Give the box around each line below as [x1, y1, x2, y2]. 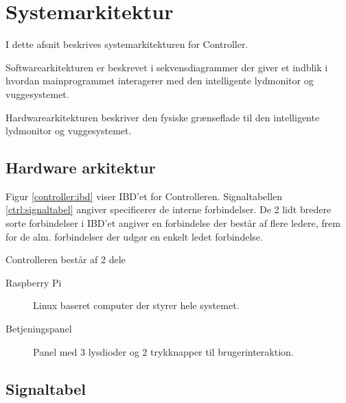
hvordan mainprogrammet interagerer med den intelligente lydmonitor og [5, 73, 314, 88]
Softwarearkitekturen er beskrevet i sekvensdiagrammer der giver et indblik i [5, 60, 328, 74]
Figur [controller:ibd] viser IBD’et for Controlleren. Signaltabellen [5, 188, 283, 203]
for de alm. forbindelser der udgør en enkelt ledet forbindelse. [5, 229, 263, 243]
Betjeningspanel [5, 321, 72, 336]
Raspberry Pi [5, 275, 62, 289]
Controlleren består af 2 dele [5, 252, 126, 267]
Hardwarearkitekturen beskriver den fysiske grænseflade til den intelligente [5, 110, 320, 124]
